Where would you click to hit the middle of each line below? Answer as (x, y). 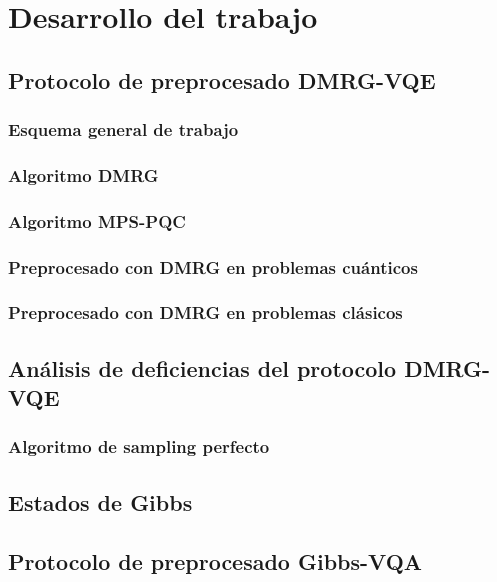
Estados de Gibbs (100, 501)
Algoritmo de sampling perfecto (139, 446)
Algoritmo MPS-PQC (97, 220)
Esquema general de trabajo (123, 129)
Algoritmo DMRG (83, 174)
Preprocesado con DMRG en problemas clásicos (205, 312)
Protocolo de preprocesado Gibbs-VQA (215, 560)
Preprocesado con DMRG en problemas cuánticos (213, 266)
